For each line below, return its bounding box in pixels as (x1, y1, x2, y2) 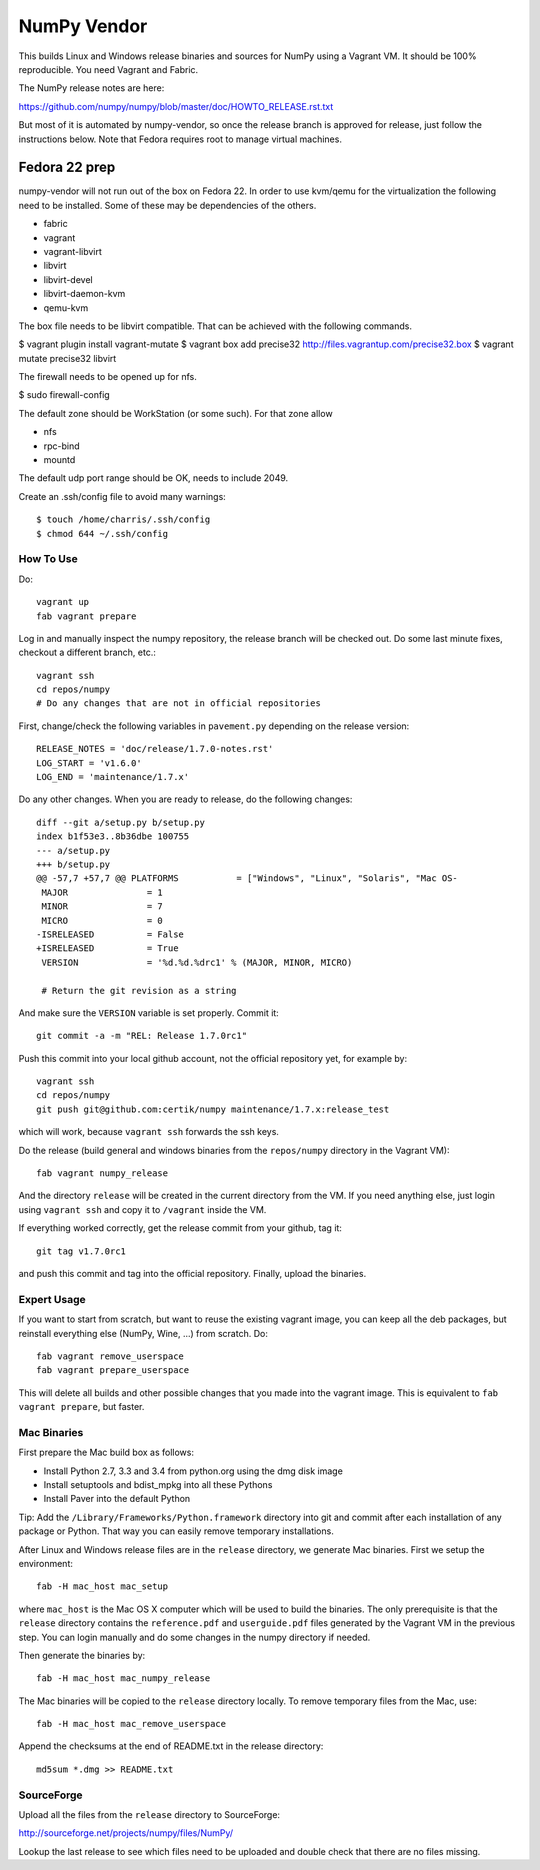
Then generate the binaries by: (18, 1649, 146, 1661)
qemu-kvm (43, 301, 89, 314)
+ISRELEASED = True (36, 943, 179, 954)
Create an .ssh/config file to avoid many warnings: (18, 490, 227, 502)
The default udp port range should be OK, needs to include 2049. (18, 472, 289, 484)
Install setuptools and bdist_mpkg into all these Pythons (43, 1479, 273, 1490)
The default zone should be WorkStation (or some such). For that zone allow (18, 407, 334, 419)
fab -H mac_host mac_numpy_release (36, 1673, 211, 1684)
